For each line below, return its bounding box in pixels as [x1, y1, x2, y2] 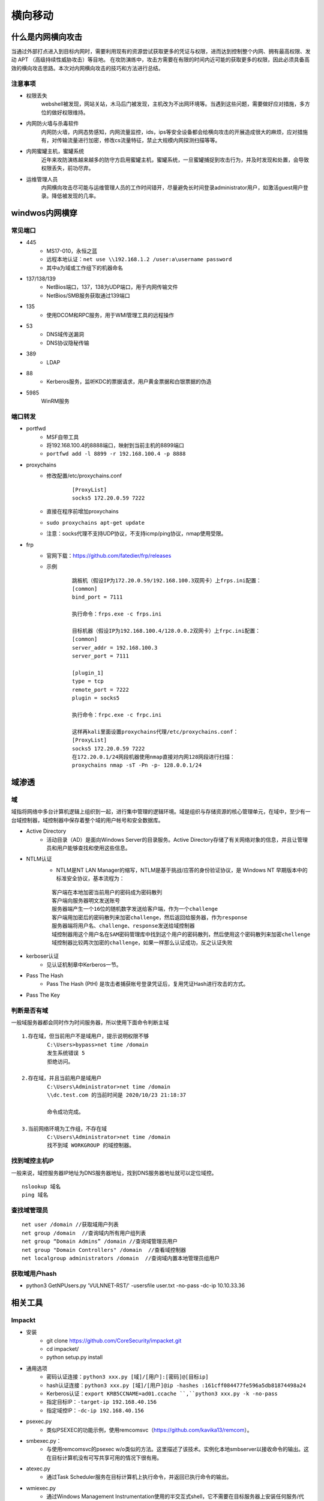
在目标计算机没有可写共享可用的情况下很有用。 [46, 1454, 162, 1461]
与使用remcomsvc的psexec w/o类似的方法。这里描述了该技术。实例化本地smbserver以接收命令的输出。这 [46, 1446, 309, 1453]
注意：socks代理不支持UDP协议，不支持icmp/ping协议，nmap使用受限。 [46, 530, 227, 537]
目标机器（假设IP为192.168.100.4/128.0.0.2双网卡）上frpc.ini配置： [72, 627, 261, 635]
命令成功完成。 [47, 1108, 84, 1115]
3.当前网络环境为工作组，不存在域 [22, 1125, 107, 1132]
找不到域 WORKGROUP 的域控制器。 [47, 1142, 135, 1149]
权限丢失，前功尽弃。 [41, 165, 94, 172]
